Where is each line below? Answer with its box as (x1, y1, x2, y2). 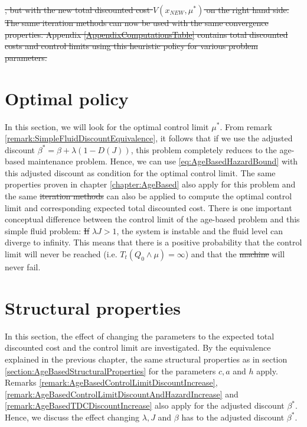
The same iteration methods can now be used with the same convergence (5, 17, 269, 28)
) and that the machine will (185, 248, 285, 260)
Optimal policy (5, 86, 129, 110)
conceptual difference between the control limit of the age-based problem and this (5, 213, 300, 225)
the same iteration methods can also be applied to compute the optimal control (5, 190, 292, 202)
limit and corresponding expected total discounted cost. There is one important (5, 201, 292, 213)
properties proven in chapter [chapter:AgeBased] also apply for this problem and (5, 178, 296, 190)
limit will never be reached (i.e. (5, 248, 117, 260)
